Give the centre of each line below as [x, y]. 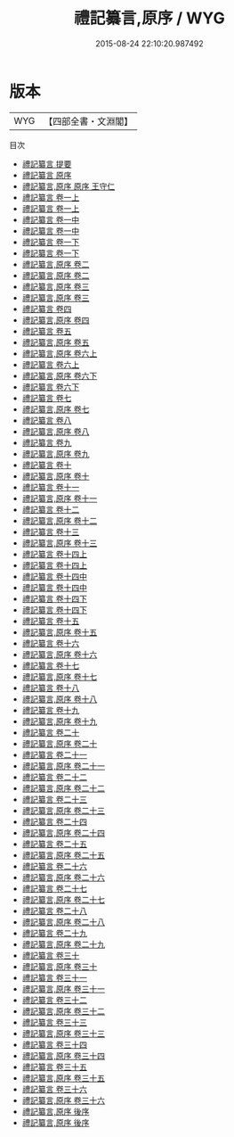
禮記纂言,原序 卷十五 [60, 632]
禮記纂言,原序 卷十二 [60, 520]
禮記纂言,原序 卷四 [56, 320]
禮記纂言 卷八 [47, 420]
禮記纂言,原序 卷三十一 [63, 989]
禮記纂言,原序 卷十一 [60, 498]
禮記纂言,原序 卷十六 [60, 654]
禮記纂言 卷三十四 [54, 1044]
